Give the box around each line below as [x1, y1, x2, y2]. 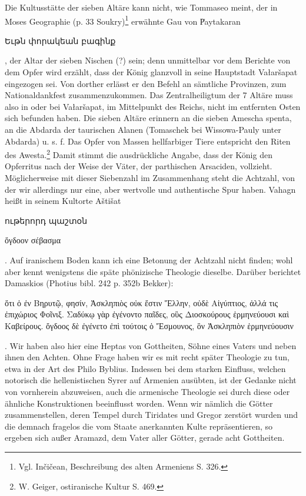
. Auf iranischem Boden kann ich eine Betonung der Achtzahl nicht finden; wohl [5, 254, 293, 266]
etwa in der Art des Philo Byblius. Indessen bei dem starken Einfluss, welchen [5, 362, 286, 374]
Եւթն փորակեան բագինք [5, 34, 116, 46]
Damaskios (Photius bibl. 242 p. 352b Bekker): [5, 277, 174, 289]
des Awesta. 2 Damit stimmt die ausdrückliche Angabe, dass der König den [5, 147, 272, 160]
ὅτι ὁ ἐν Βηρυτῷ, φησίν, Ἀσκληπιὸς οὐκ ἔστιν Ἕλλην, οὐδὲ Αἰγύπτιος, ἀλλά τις [5, 296, 278, 309]
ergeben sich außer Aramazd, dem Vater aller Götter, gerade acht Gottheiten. [5, 431, 285, 444]
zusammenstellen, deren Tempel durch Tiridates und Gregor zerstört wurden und [5, 408, 298, 421]
